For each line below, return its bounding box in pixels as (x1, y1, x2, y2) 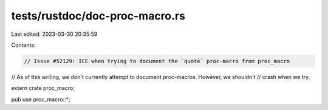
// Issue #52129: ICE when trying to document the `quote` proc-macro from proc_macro (24, 58, 290, 64)
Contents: (11, 41, 36, 49)
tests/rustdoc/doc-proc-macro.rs (11, 9, 185, 22)
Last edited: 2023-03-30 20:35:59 (11, 30, 98, 38)
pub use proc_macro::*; (11, 95, 70, 103)
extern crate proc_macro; (11, 84, 75, 92)
